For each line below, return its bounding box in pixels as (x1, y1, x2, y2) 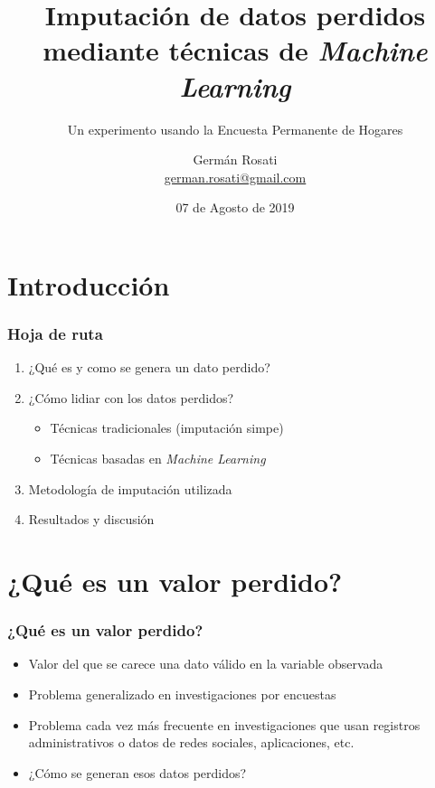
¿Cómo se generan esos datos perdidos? (28, 763, 247, 782)
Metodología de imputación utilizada (28, 479, 232, 498)
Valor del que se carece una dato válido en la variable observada (28, 654, 383, 673)
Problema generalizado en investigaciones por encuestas (28, 685, 336, 704)
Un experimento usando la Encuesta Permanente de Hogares (67, 119, 403, 138)
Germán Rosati (193, 150, 278, 169)
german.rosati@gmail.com (164, 167, 307, 186)
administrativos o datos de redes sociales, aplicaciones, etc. (28, 733, 355, 752)
